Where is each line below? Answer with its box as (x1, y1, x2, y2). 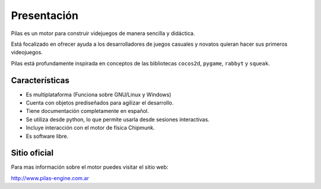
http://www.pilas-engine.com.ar (11, 174, 89, 181)
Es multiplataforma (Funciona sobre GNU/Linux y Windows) (26, 91, 172, 98)
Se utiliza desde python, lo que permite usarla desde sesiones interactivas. (26, 116, 210, 123)
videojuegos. (11, 49, 43, 56)
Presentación (11, 9, 78, 22)
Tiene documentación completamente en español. (26, 108, 149, 115)
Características (11, 75, 70, 86)
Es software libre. (26, 133, 69, 140)
